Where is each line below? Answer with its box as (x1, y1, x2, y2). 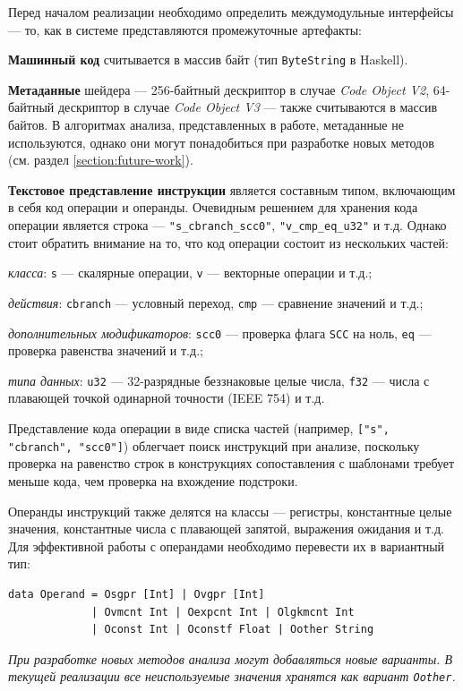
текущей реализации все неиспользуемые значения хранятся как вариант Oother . (8, 667, 456, 686)
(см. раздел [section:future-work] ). (8, 150, 193, 169)
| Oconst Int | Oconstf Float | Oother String (91, 623, 374, 636)
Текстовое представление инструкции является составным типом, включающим (8, 180, 456, 199)
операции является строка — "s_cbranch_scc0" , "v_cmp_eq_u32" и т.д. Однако (8, 216, 447, 234)
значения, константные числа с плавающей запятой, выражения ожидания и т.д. (8, 519, 444, 538)
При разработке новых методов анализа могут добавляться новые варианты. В (8, 649, 452, 668)
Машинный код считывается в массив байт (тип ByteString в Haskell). (8, 50, 408, 69)
